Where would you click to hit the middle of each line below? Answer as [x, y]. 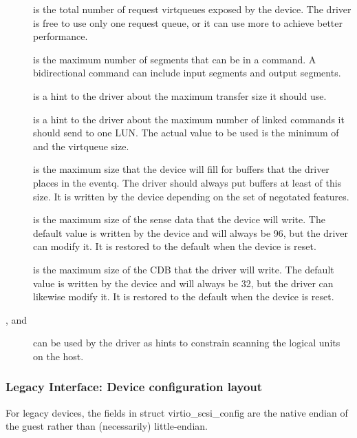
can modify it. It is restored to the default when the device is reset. [175, 246]
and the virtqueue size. [81, 146]
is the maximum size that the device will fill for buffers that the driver [181, 169]
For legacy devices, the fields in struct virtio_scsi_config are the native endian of [177, 412]
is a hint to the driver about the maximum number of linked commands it [189, 119]
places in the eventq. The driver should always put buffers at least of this [187, 182]
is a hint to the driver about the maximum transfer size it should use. [180, 95]
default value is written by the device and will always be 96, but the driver [191, 232]
